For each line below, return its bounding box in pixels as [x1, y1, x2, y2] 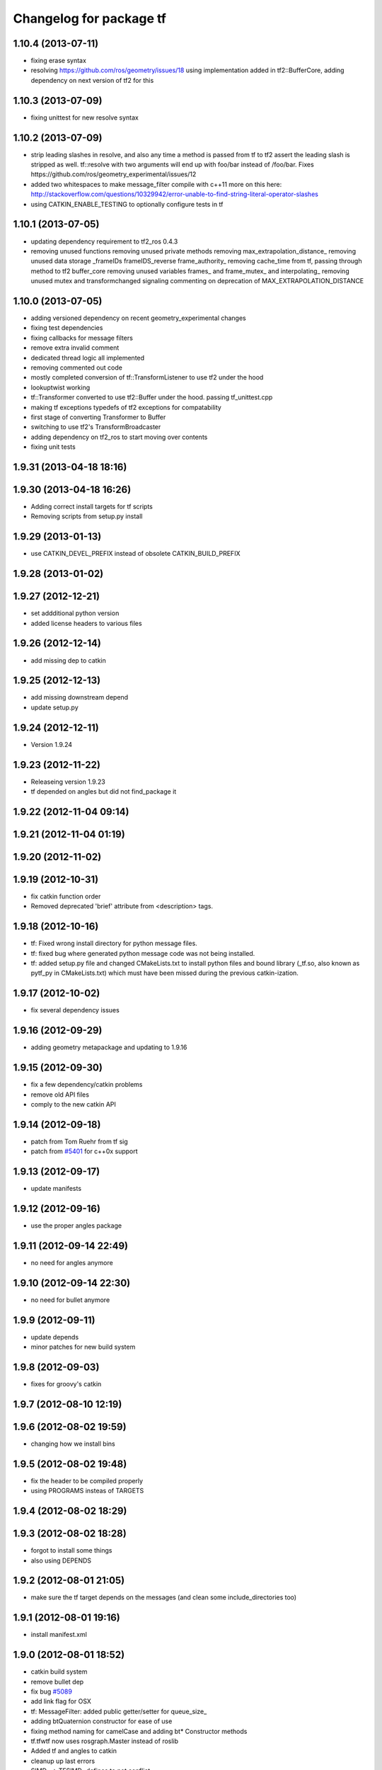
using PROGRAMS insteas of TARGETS [30, 1487, 144, 1495]
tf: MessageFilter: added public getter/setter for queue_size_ [30, 1707, 207, 1715]
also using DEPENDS [30, 1556, 92, 1565]
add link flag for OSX [30, 1697, 92, 1706]
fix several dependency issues [30, 1006, 120, 1015]
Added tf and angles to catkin [30, 1747, 117, 1755]
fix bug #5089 [30, 1687, 72, 1696]
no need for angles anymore [30, 1258, 113, 1267]
